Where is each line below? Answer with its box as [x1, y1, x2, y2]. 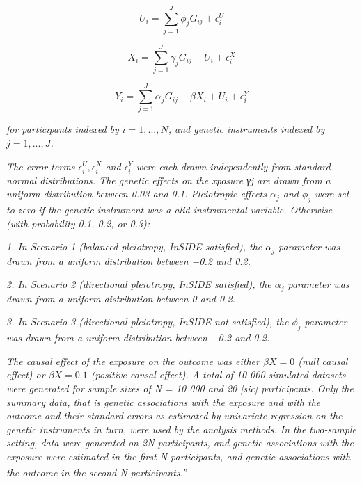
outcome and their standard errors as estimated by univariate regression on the [6, 408, 343, 423]
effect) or [6, 367, 45, 382]
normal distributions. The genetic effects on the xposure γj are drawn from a [6, 172, 331, 187]
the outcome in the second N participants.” [6, 465, 187, 480]
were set [315, 186, 349, 201]
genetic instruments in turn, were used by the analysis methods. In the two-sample [6, 421, 356, 436]
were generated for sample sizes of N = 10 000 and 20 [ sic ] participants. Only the [6, 380, 354, 395]
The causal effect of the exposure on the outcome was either [6, 353, 260, 368]
